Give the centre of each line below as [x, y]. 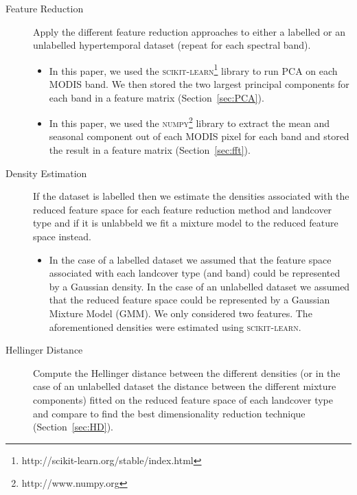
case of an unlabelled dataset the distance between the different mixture [185, 386]
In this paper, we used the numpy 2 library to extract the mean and [189, 122]
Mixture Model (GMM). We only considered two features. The [181, 313]
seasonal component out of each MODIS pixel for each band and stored [199, 136]
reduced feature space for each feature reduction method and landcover [183, 209]
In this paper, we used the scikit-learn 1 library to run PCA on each [193, 69]
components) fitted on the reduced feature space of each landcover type [183, 399]
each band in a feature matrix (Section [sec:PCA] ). [157, 97]
